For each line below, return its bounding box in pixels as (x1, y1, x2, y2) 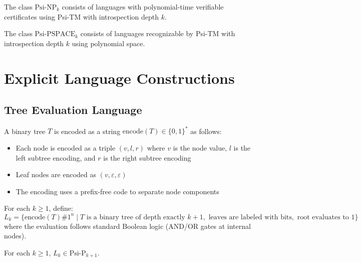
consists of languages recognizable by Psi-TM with (80, 28, 235, 39)
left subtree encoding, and (16, 152, 96, 163)
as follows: (190, 125, 222, 136)
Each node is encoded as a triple (16, 143, 116, 153)
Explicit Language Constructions (4, 67, 235, 88)
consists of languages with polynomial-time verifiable (62, 2, 224, 12)
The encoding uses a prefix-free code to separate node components (16, 186, 219, 196)
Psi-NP (35, 4, 57, 11)
